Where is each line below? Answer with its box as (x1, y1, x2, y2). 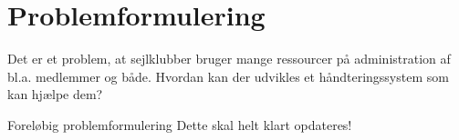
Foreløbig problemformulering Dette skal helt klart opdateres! (7, 115, 352, 134)
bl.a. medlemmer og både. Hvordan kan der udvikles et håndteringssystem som (7, 66, 449, 85)
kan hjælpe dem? (7, 85, 103, 104)
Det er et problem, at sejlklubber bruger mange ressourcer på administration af (7, 49, 451, 68)
